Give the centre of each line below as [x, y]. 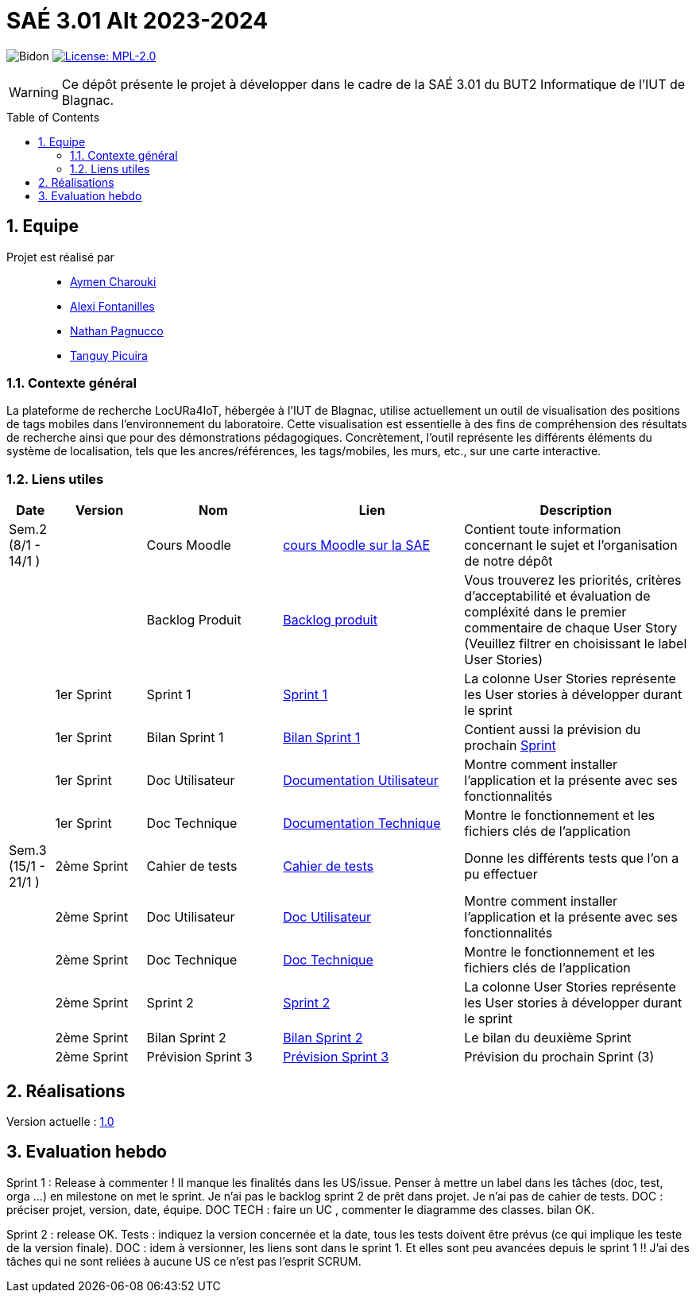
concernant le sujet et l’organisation [571, 545]
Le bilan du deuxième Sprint [548, 1038]
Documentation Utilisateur [361, 781]
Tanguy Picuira [109, 355]
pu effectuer [501, 874]
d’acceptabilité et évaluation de [557, 596]
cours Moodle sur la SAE [357, 545]
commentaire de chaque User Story [571, 628]
